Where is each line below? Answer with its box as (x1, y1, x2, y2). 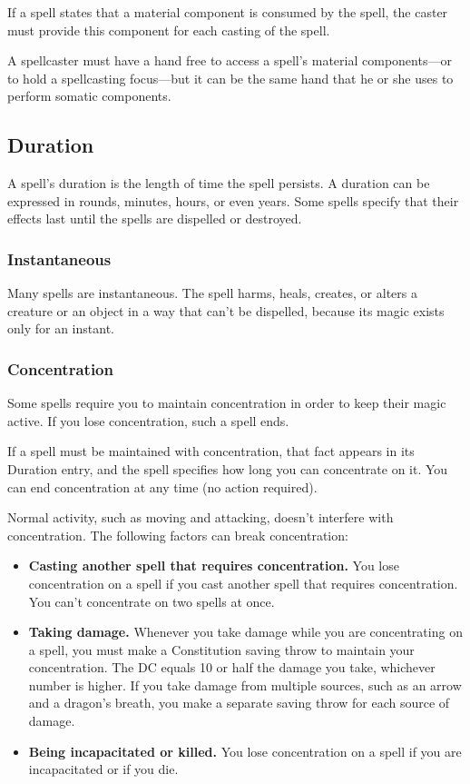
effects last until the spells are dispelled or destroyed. (7, 209, 302, 228)
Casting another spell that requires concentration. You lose (28, 556, 399, 575)
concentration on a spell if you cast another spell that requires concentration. (28, 573, 458, 592)
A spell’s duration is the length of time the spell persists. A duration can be (7, 174, 430, 193)
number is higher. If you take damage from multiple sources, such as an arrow (28, 675, 462, 694)
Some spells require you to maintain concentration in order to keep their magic (7, 393, 446, 412)
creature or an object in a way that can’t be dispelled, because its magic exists (7, 301, 445, 320)
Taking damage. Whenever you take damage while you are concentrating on (28, 622, 463, 641)
